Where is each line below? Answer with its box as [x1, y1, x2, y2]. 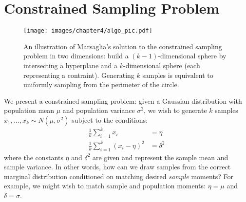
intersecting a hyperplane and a [23, 60, 118, 70]
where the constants [4, 152, 63, 162]
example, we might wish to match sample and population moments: [4, 181, 206, 191]
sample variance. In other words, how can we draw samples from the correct [4, 162, 231, 172]
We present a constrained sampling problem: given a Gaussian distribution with [4, 95, 242, 106]
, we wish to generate [144, 105, 207, 115]
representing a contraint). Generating [23, 70, 134, 80]
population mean [4, 105, 55, 115]
